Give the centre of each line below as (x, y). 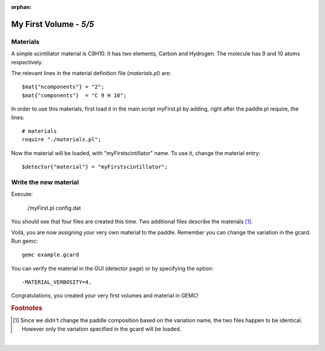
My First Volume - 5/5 (53, 24)
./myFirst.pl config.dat (54, 208)
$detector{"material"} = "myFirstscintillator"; (95, 167)
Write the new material (45, 182)
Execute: (22, 194)
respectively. (27, 62)
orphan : (21, 7)
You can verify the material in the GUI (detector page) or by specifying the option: (112, 268)
